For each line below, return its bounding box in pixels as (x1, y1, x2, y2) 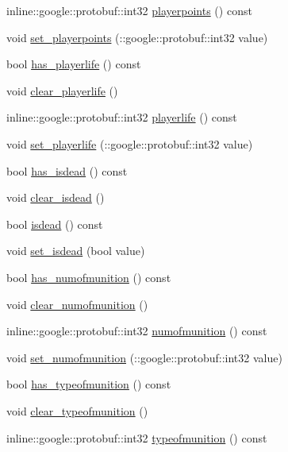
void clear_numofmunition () (6, 296, 148, 312)
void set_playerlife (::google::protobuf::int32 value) (6, 135, 253, 152)
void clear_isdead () (6, 189, 105, 206)
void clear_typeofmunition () (6, 402, 148, 419)
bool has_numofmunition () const (6, 268, 171, 285)
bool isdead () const (6, 215, 103, 232)
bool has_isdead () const (6, 162, 128, 179)
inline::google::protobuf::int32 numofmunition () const (6, 323, 267, 339)
